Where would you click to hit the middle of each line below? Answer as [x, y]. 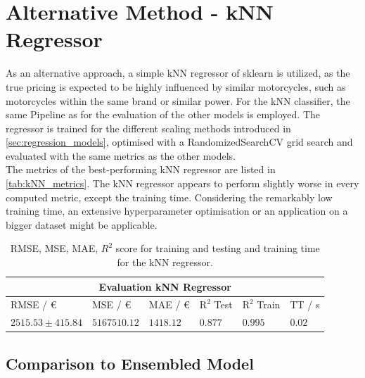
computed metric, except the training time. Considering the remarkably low [169, 197]
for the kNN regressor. [165, 262]
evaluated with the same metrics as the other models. [121, 155]
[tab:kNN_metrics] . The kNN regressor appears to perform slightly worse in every [182, 183]
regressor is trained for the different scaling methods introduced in [148, 128]
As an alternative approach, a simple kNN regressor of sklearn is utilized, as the [178, 73]
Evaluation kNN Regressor [165, 286]
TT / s [305, 304]
